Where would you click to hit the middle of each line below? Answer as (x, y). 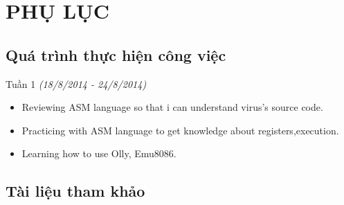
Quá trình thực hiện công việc (116, 54)
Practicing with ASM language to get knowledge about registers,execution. (180, 130)
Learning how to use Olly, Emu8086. (99, 153)
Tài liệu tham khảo (75, 191)
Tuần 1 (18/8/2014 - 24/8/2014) (76, 83)
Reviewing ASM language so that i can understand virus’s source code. (172, 107)
